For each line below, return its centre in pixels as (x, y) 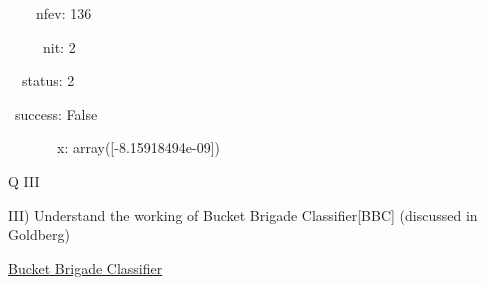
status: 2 (48, 80)
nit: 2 (59, 46)
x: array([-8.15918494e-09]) (138, 147)
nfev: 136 (63, 13)
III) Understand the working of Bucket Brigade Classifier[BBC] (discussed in (243, 214)
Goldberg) (39, 234)
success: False (56, 113)
